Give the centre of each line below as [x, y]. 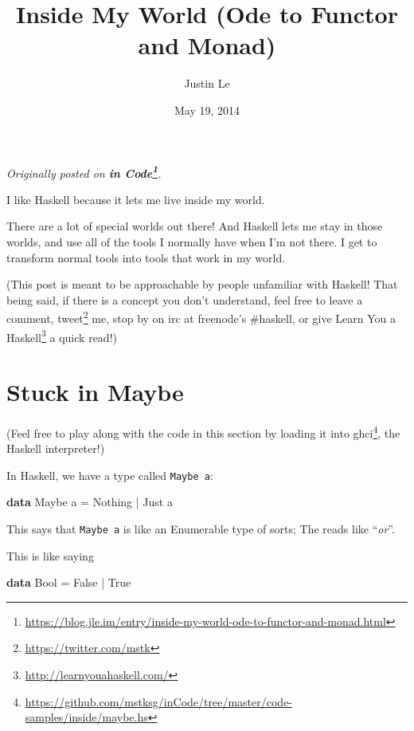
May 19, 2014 [207, 110]
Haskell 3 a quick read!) [62, 336]
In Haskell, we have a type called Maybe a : [110, 475]
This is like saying [50, 555]
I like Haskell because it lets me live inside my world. [136, 199]
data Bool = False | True [69, 582]
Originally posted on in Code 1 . [84, 171]
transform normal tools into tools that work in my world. [146, 257]
